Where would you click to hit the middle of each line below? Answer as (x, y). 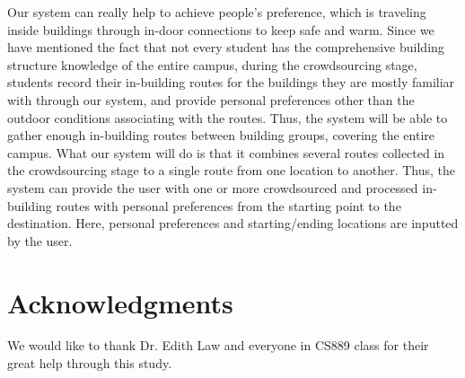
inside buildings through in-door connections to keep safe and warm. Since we (221, 29)
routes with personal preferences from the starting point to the (228, 205)
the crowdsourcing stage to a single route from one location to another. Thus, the (232, 170)
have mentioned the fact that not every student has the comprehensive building (226, 47)
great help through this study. (90, 363)
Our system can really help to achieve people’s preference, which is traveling (217, 12)
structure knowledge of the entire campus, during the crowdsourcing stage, (212, 64)
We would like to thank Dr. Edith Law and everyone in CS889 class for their (218, 345)
